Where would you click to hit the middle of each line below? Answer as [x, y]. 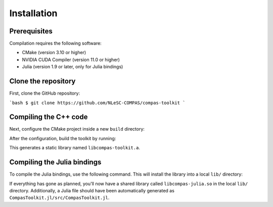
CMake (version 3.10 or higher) [54, 53]
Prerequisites [31, 31]
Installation [33, 13]
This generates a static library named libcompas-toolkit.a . [75, 148]
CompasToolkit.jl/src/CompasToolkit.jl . [59, 198]
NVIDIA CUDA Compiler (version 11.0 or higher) [71, 59]
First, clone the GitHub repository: [45, 93]
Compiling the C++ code [49, 117]
